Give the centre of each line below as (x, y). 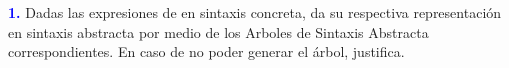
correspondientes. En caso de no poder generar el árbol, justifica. (206, 51)
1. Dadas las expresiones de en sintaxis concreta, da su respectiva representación (255, 12)
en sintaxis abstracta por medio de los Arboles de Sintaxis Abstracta (218, 31)
